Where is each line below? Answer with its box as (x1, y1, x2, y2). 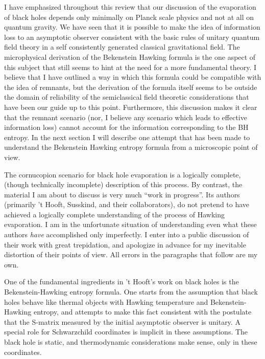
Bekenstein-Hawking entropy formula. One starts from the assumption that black (4, 286, 258, 297)
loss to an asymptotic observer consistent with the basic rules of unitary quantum (4, 31, 260, 42)
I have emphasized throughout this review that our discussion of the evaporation (4, 2, 256, 12)
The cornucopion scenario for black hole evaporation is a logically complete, (4, 169, 241, 179)
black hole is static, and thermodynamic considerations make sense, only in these (4, 336, 257, 347)
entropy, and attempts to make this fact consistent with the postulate (33, 306, 252, 317)
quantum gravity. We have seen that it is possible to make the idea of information (4, 21, 260, 32)
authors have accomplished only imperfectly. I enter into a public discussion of (4, 229, 249, 240)
